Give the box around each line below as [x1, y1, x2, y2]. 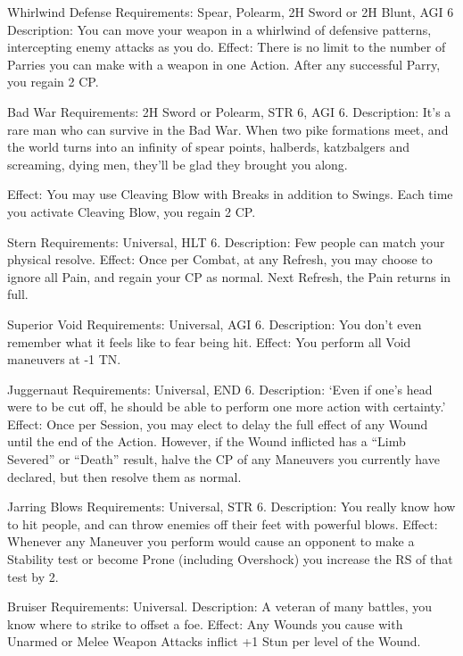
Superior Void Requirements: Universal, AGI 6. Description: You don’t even [7, 314, 422, 333]
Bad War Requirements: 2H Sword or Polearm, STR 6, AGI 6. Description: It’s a [7, 102, 451, 120]
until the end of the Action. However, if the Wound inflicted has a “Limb [7, 432, 406, 451]
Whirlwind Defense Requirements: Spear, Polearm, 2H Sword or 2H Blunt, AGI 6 [7, 3, 454, 21]
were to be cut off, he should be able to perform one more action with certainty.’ [7, 397, 446, 416]
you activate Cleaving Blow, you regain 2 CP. [7, 202, 256, 220]
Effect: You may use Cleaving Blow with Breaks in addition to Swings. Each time [7, 185, 453, 203]
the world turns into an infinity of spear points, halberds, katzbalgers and [7, 137, 409, 156]
